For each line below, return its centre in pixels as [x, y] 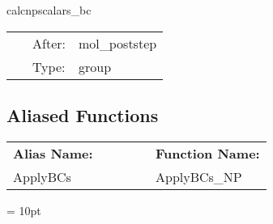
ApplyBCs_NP [198, 176]
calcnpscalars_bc [49, 10]
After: [49, 43]
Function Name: [207, 153]
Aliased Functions [83, 114]
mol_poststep [117, 43]
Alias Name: [53, 153]
